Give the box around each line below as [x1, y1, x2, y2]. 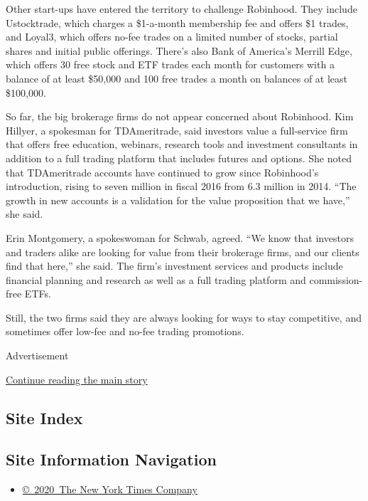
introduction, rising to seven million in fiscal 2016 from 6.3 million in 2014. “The [6, 179, 357, 194]
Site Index [6, 406, 83, 428]
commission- [309, 272, 363, 287]
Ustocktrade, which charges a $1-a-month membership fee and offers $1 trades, [6, 15, 349, 30]
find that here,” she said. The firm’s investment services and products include [6, 258, 343, 273]
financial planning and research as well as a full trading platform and [6, 272, 306, 287]
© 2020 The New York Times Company [22, 482, 197, 497]
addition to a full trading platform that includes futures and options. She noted [6, 150, 352, 165]
